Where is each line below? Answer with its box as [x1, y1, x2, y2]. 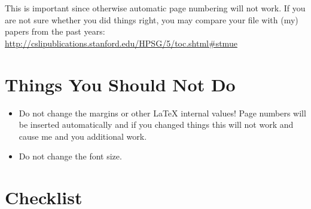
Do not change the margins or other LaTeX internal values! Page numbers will [19, 106, 306, 119]
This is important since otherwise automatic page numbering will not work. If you [5, 2, 306, 14]
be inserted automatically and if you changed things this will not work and [19, 118, 294, 131]
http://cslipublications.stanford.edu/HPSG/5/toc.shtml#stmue [5, 36, 237, 49]
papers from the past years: [5, 25, 105, 38]
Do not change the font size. [19, 150, 122, 162]
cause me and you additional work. [19, 130, 147, 142]
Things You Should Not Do [5, 72, 236, 96]
